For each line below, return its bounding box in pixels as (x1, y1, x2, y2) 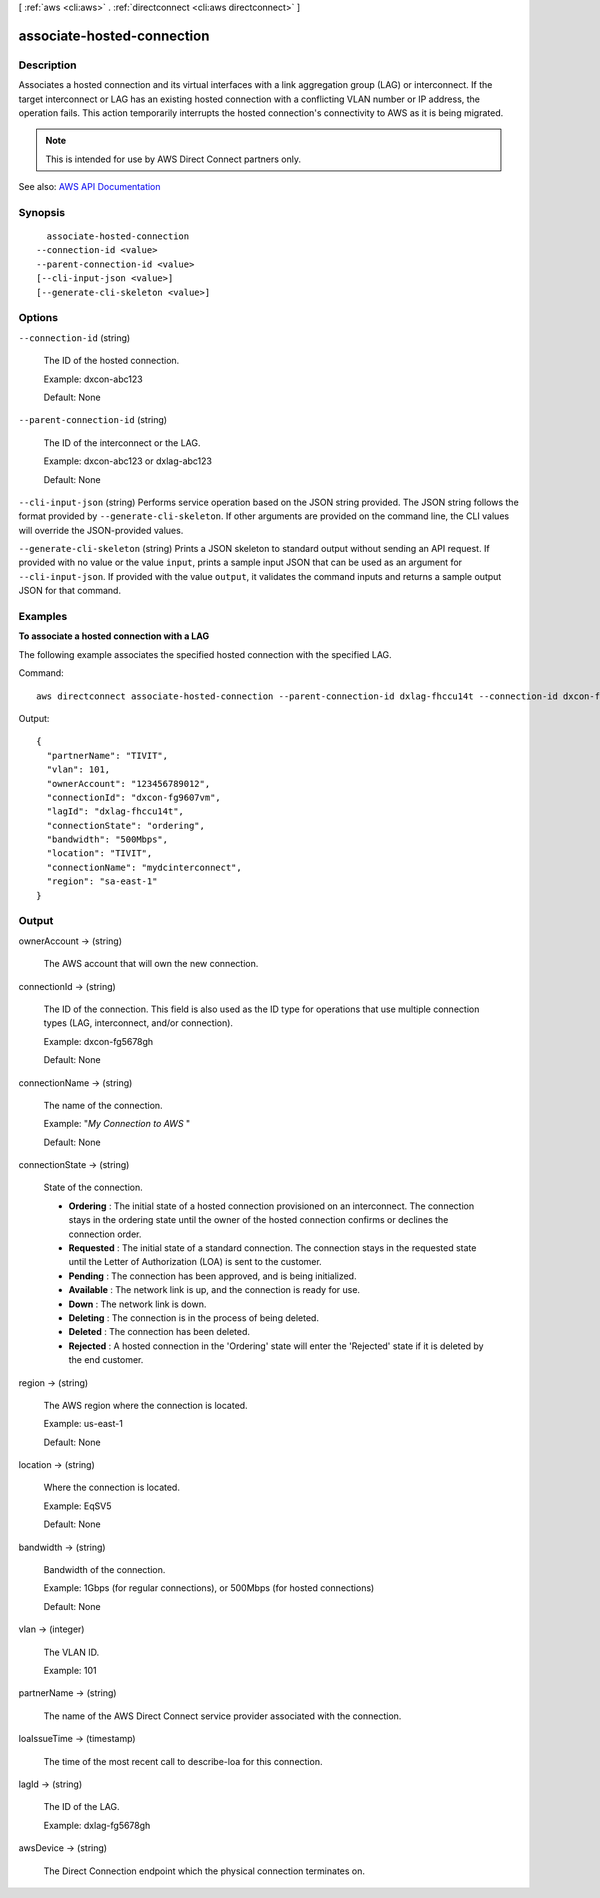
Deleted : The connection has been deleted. (68, 1326, 250, 1338)
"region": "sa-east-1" (46, 876, 158, 887)
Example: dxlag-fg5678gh (43, 1819, 151, 1831)
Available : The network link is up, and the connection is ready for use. (68, 1284, 360, 1296)
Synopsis (18, 205, 65, 219)
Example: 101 (43, 1665, 97, 1676)
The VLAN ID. (43, 1646, 100, 1658)
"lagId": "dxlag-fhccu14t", (46, 806, 185, 817)
